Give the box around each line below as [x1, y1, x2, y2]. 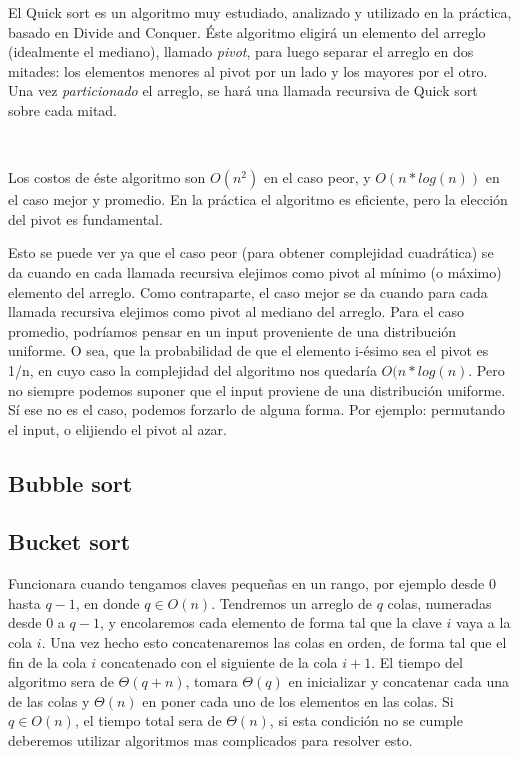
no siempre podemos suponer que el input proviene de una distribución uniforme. [8, 379, 506, 400]
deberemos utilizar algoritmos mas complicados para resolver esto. [8, 730, 413, 751]
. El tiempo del [371, 651, 463, 672]
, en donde [75, 592, 140, 613]
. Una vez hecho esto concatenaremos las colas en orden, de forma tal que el [41, 632, 507, 653]
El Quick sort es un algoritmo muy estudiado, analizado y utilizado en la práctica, [8, 2, 512, 22]
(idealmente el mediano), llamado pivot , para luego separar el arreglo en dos [8, 41, 474, 62]
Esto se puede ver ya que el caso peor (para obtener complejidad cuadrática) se [8, 242, 494, 263]
